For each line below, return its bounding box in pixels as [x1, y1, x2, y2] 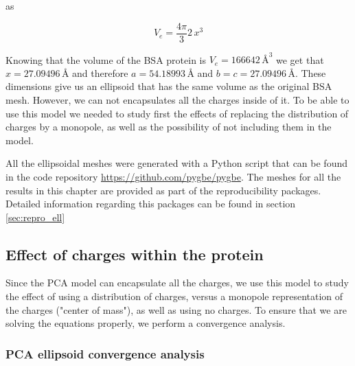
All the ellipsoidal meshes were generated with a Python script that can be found [5, 156, 348, 170]
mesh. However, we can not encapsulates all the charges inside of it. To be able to [5, 92, 350, 106]
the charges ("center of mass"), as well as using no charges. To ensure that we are [5, 302, 347, 317]
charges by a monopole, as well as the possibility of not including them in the [5, 119, 332, 134]
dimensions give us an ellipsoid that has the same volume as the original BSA [5, 79, 332, 93]
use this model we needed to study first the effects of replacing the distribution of [5, 106, 349, 120]
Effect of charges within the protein [5, 243, 264, 264]
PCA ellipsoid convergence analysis [5, 345, 205, 362]
